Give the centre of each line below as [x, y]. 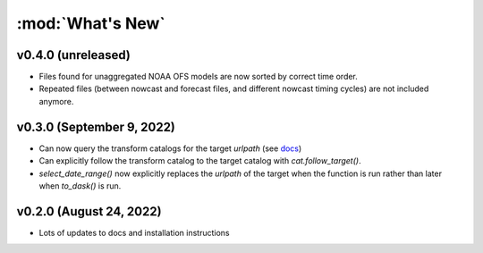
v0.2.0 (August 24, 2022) [89, 211]
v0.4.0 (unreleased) [74, 55]
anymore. [56, 101]
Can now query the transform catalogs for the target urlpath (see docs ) [170, 148]
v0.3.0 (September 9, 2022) [96, 126]
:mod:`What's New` [91, 23]
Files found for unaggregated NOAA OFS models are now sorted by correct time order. [198, 77]
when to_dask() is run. [80, 186]
